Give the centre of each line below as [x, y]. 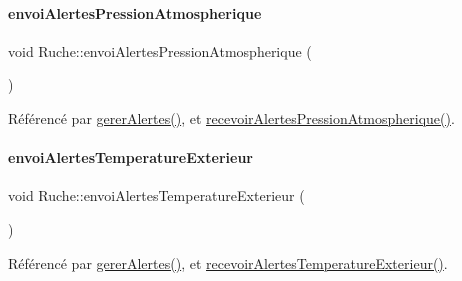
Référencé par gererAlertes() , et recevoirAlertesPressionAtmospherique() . [231, 117]
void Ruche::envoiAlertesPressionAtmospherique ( [160, 50]
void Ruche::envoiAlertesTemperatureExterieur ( [156, 195]
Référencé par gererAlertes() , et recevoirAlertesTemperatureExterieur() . [228, 262]
